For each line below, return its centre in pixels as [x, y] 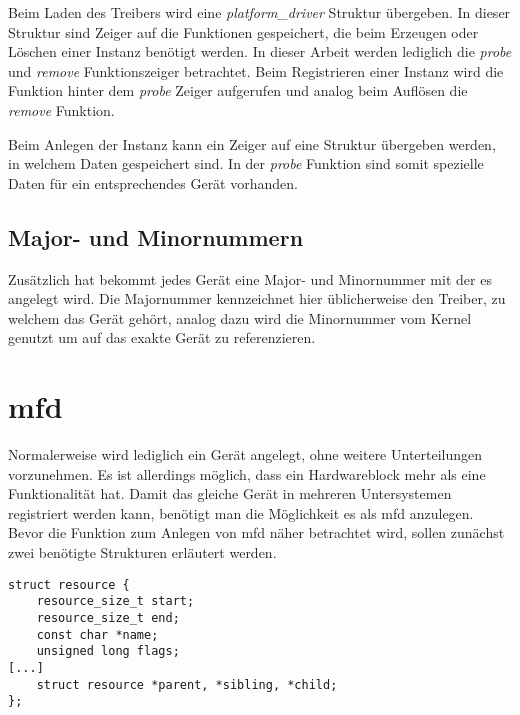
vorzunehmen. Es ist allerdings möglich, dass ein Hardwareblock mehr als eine [247, 473]
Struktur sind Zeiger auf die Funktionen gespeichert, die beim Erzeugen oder [243, 31]
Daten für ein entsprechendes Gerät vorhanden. [153, 182]
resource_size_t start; [115, 601]
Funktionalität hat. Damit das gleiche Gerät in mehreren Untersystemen [230, 493]
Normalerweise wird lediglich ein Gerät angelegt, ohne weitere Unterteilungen [245, 454]
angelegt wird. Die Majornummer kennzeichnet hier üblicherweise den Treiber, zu [257, 298]
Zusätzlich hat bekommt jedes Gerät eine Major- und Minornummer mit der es [250, 278]
